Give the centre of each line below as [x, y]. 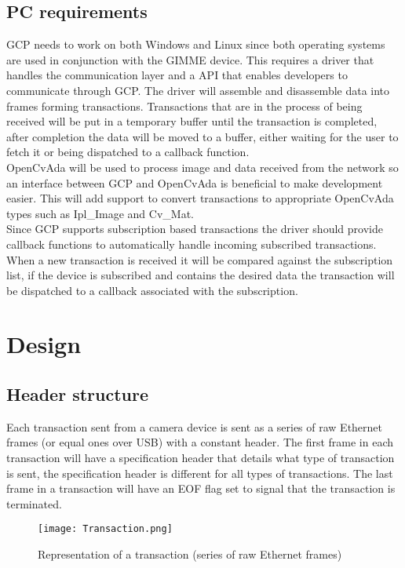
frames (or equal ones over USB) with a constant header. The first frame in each [200, 442]
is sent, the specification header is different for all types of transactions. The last [200, 473]
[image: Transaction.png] [105, 529]
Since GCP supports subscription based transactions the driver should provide [195, 229]
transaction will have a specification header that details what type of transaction [201, 458]
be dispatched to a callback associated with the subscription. [152, 290]
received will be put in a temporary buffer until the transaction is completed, [192, 121]
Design [44, 344]
